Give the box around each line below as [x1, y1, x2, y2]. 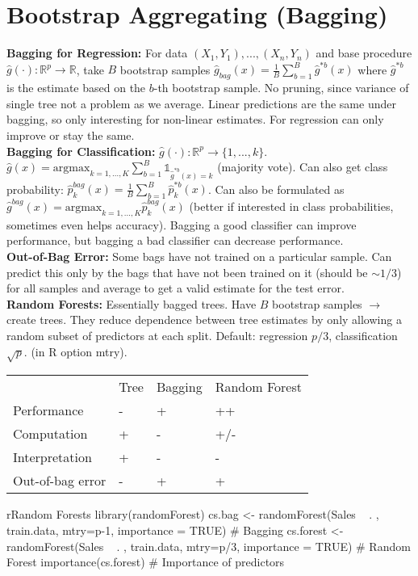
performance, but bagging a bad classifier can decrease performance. [6, 232, 344, 249]
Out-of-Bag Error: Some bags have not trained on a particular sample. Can [6, 248, 392, 265]
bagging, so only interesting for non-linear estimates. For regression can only [6, 111, 384, 128]
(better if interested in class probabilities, [189, 198, 394, 215]
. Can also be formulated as [207, 180, 345, 197]
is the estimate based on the [6, 79, 146, 96]
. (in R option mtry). [23, 343, 127, 359]
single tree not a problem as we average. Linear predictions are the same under [6, 95, 396, 111]
